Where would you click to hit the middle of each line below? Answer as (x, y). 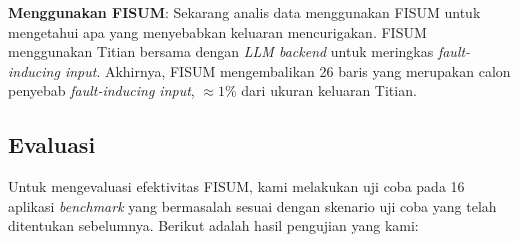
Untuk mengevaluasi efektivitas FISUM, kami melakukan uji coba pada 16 (236, 186)
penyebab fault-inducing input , (101, 90)
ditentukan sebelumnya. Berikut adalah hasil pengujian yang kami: (213, 225)
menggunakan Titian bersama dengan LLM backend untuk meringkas (221, 51)
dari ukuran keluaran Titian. (329, 90)
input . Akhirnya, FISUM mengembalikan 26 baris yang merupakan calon (287, 70)
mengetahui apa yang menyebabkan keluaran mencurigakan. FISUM (217, 31)
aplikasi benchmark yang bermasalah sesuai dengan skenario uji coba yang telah (252, 205)
